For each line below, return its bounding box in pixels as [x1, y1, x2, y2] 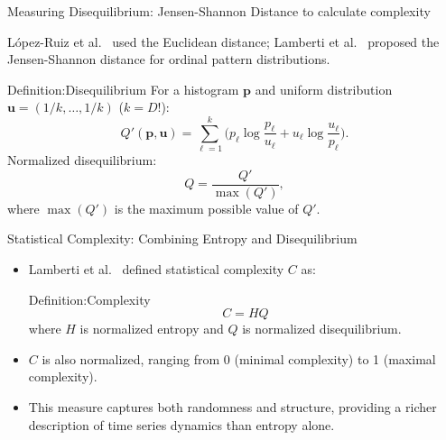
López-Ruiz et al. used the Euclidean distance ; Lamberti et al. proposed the [7, 32, 440, 50]
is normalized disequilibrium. [242, 319, 402, 338]
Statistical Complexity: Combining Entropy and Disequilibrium [7, 229, 358, 248]
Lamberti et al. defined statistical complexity [28, 259, 284, 278]
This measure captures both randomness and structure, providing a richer [28, 397, 437, 416]
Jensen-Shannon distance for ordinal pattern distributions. [7, 50, 330, 69]
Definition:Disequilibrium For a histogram [7, 79, 239, 98]
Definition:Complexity [28, 289, 151, 308]
